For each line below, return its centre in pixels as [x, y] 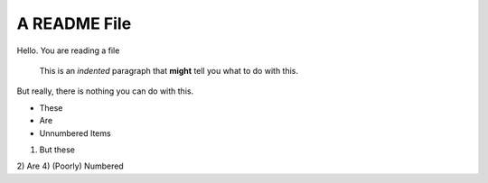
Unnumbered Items [75, 133]
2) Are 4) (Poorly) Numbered [70, 166]
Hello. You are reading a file [68, 50]
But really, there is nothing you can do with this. [105, 91]
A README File [74, 23]
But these [57, 150]
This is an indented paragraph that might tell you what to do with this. [169, 70]
